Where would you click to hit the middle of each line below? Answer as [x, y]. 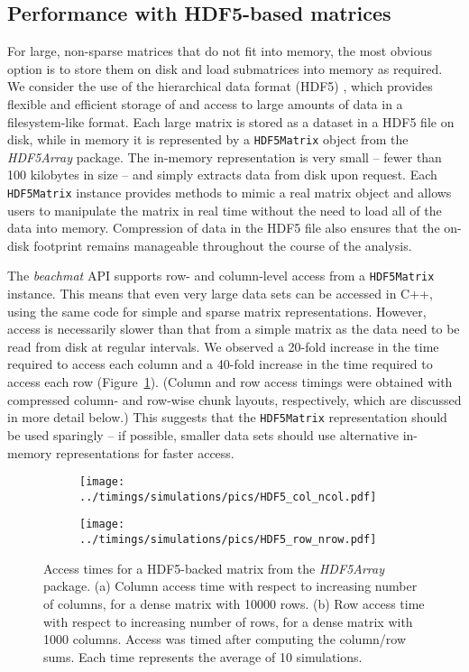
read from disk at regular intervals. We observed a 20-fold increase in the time [223, 346]
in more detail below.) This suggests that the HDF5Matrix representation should [227, 417]
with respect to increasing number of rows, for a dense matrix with [228, 621]
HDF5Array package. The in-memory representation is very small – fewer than [225, 156]
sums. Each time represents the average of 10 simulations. [203, 656]
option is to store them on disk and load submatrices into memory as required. [225, 68]
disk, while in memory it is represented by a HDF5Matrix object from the [208, 139]
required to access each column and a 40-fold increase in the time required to [220, 364]
